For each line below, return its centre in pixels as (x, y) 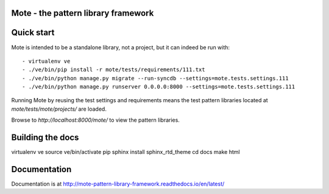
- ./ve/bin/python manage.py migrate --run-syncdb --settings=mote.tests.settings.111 (155, 78)
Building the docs (45, 138)
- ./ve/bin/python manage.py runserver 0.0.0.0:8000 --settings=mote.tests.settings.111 (159, 87)
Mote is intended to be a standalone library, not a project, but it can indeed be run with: (121, 47)
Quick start (33, 33)
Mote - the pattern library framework (83, 13)
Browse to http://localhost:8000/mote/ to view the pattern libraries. (95, 120)
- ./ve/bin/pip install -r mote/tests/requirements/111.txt (114, 70)
